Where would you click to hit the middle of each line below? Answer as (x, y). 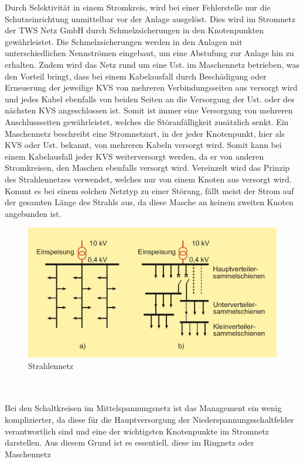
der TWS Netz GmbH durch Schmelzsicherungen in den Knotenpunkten (134, 30)
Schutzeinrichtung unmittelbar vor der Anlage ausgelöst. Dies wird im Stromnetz (150, 18)
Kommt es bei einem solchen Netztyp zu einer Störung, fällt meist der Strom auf (149, 190)
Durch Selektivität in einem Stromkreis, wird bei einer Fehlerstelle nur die (138, 7)
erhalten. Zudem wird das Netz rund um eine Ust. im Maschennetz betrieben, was (152, 64)
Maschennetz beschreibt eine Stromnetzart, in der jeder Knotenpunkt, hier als (145, 133)
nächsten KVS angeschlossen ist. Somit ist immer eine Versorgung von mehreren (149, 110)
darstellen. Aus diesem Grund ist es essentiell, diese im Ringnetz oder (129, 442)
